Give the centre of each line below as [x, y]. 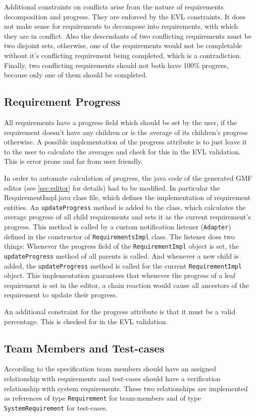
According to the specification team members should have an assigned [110, 369]
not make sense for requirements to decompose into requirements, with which [121, 26]
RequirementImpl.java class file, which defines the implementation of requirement [127, 197]
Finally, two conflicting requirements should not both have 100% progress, [116, 65]
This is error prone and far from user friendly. [74, 161]
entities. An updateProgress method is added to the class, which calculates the [125, 207]
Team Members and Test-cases [84, 348]
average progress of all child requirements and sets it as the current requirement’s [128, 217]
